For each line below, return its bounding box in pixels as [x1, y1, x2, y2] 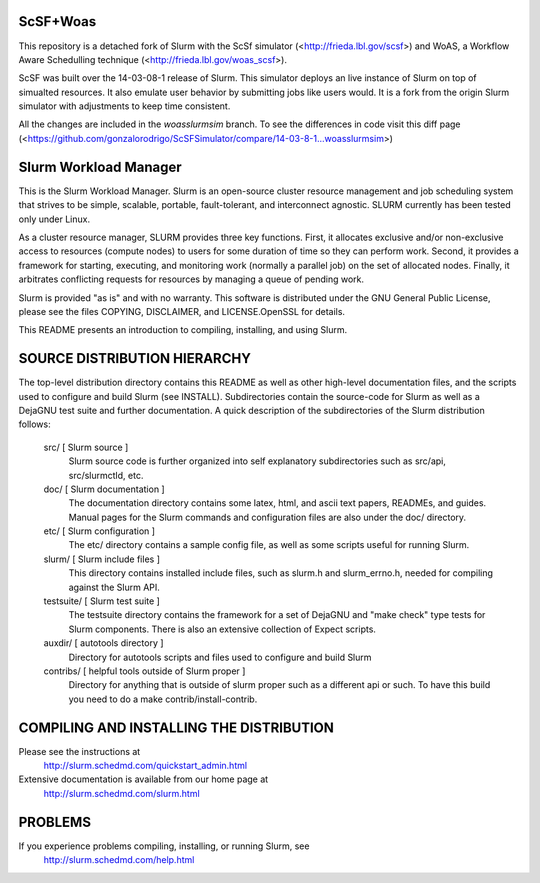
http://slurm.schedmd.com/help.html [43, 854, 195, 866]
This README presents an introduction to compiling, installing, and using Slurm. [18, 324, 348, 336]
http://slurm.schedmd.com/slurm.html [43, 787, 200, 799]
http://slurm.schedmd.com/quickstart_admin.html [43, 760, 248, 772]
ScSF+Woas [18, 13, 97, 30]
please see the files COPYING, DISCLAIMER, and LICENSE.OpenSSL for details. [18, 305, 345, 317]
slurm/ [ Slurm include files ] [43, 553, 160, 565]
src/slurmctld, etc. [68, 469, 144, 481]
